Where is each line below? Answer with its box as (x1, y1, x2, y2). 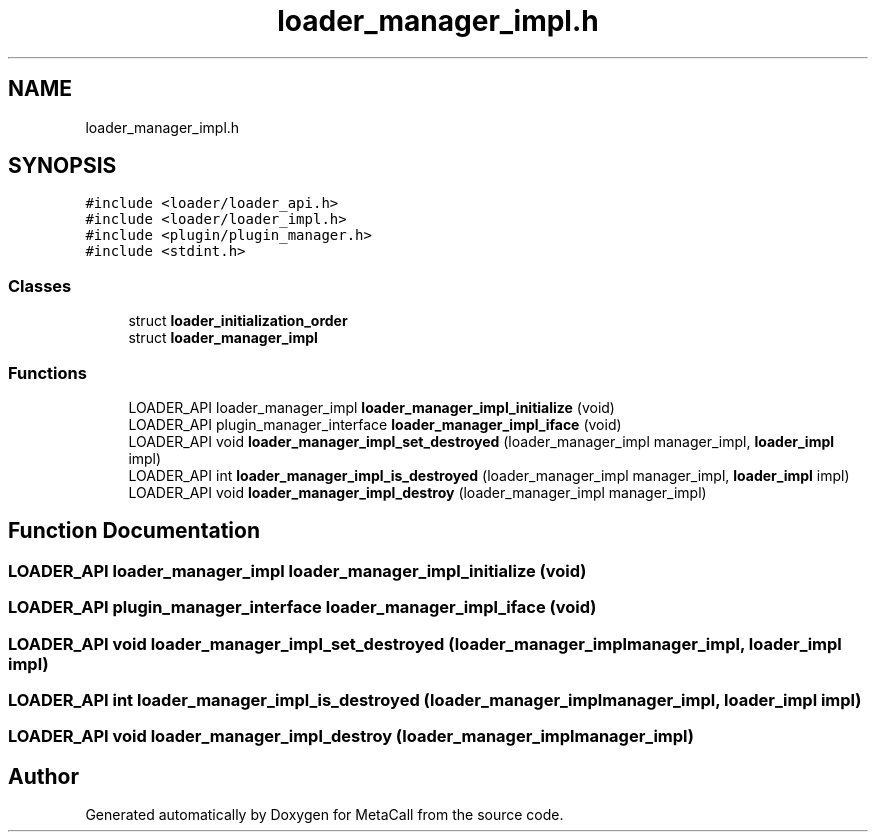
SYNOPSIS (8, 153, 117, 179)
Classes (8, 275, 72, 296)
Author (8, 763, 79, 789)
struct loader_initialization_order (128, 312, 348, 330)
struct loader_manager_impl (128, 329, 318, 347)
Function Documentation (8, 518, 260, 544)
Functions (8, 362, 87, 383)
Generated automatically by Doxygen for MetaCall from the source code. (85, 806, 564, 824)
